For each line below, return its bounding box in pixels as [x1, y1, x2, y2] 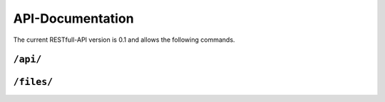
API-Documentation [13, 11, 135, 26]
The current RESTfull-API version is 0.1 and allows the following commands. [13, 35, 235, 44]
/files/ [13, 76, 53, 88]
